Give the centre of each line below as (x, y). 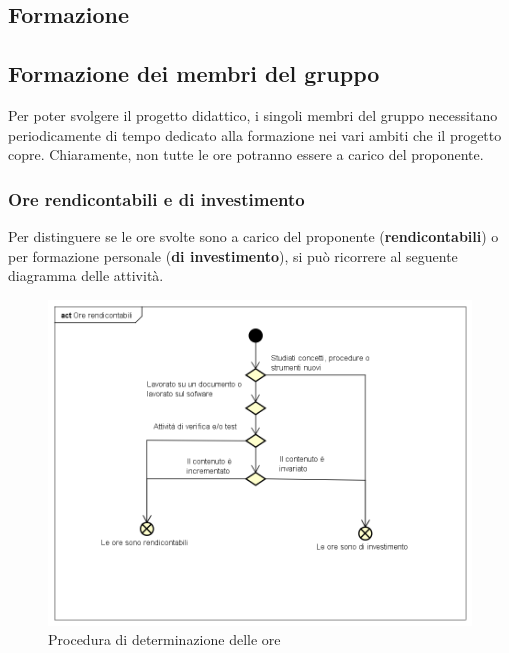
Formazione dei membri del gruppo (194, 73)
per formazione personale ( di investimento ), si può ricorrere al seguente (233, 255)
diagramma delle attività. (86, 275)
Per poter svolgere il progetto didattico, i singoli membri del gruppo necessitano (253, 114)
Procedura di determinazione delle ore (164, 639)
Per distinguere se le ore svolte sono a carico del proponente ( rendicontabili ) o (253, 235)
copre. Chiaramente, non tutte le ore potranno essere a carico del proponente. (246, 154)
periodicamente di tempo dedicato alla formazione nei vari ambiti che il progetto (255, 134)
